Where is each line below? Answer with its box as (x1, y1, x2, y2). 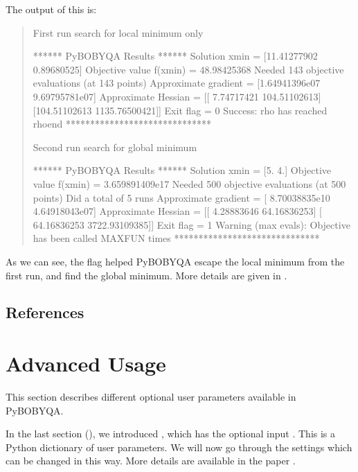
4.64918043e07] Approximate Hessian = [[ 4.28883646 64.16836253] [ (33, 204, 322, 218)
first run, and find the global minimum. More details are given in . (6, 268, 287, 282)
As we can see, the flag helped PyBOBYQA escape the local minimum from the (6, 254, 345, 268)
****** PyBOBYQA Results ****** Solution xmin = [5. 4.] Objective (33, 163, 332, 177)
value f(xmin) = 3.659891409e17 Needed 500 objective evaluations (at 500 (33, 176, 346, 191)
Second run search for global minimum (33, 139, 197, 154)
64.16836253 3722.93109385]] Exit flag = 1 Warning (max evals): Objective (33, 217, 350, 231)
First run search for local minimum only (33, 25, 204, 40)
